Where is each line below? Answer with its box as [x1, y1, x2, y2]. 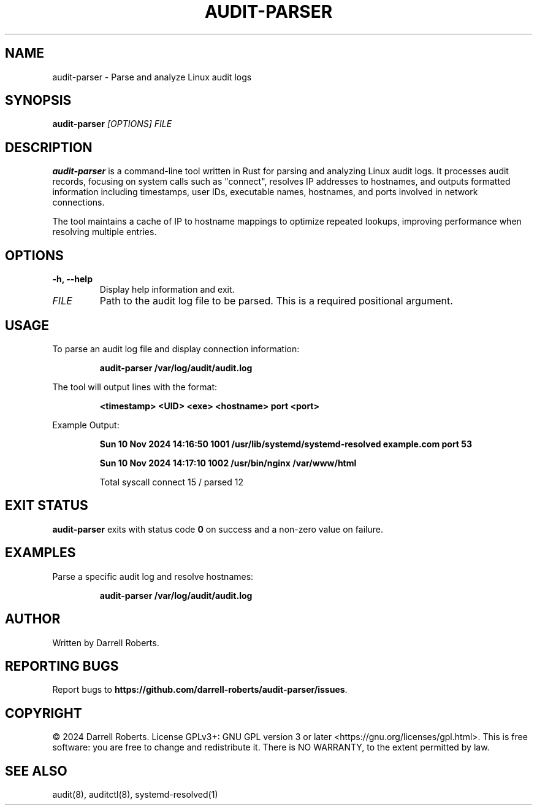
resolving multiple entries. [52, 226, 157, 237]
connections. [52, 197, 105, 208]
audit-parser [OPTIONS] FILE [52, 118, 172, 129]
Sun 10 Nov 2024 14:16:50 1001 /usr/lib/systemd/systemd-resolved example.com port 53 [99, 438, 473, 449]
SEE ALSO [5, 763, 67, 779]
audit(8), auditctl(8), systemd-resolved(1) [52, 789, 218, 800]
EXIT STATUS [5, 498, 88, 514]
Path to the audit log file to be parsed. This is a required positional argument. [99, 295, 453, 307]
